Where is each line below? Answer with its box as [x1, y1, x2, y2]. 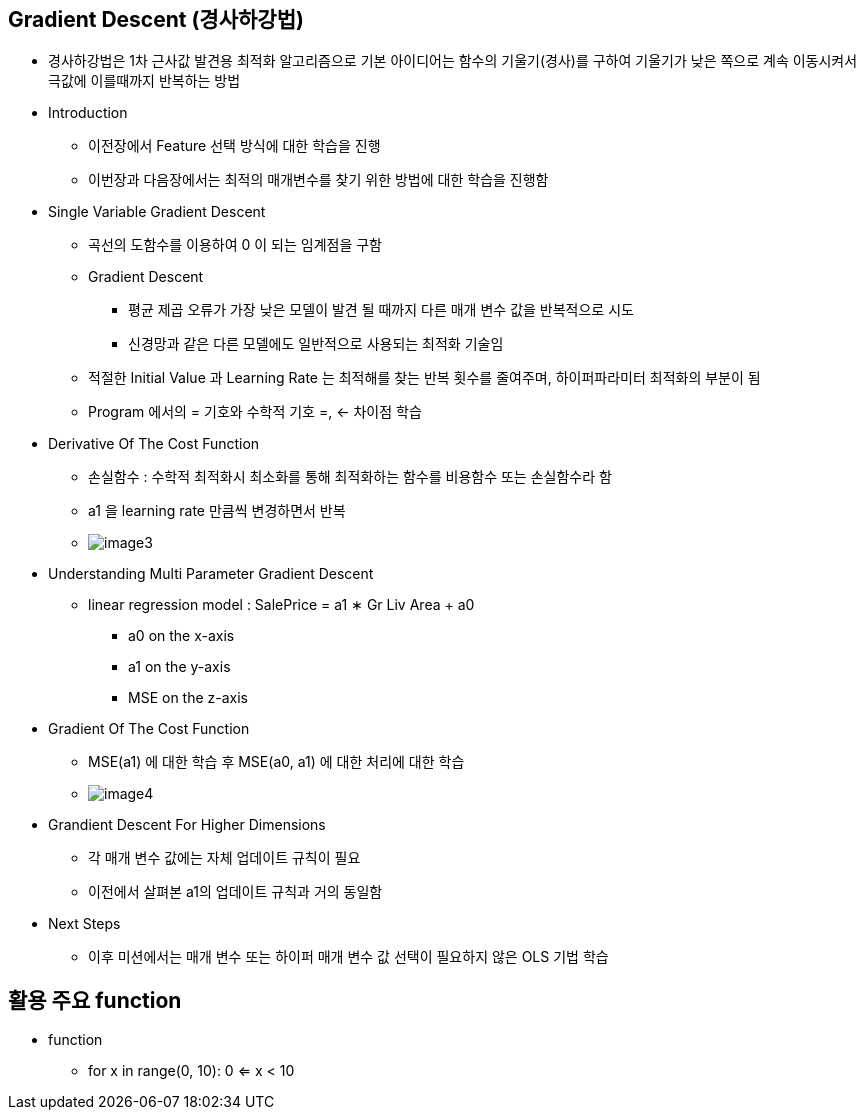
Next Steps [48, 915, 121, 933]
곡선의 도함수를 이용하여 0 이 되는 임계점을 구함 [88, 236, 382, 254]
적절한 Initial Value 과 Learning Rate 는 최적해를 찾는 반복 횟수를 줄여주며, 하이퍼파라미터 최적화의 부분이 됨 [88, 369, 761, 387]
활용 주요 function [8, 987, 182, 1013]
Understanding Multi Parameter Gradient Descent [48, 565, 374, 583]
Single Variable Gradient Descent [48, 203, 266, 221]
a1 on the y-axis [128, 658, 231, 676]
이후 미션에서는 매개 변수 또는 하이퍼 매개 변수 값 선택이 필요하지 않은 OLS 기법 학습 [88, 948, 609, 966]
